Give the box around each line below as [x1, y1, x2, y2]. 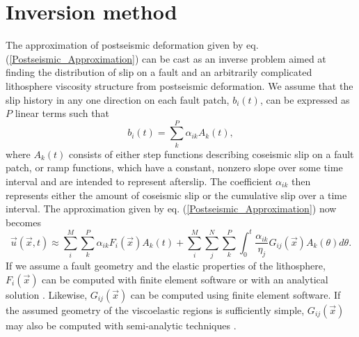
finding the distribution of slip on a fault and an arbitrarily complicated [6, 65, 312, 79]
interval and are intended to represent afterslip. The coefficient [6, 174, 273, 188]
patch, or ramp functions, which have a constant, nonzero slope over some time [6, 160, 343, 175]
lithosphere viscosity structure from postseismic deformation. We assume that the [6, 78, 353, 93]
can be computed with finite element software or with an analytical [42, 272, 328, 286]
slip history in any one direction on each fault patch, [6, 92, 230, 107]
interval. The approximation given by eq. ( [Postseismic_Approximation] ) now [6, 201, 337, 216]
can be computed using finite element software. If [130, 287, 341, 301]
